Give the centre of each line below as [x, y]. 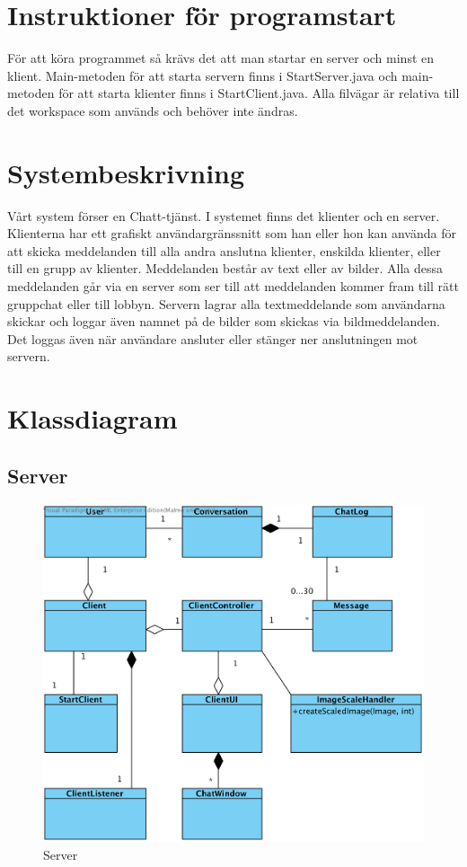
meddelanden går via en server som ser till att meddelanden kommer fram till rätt [233, 286]
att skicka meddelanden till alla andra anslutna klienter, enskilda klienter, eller [224, 250]
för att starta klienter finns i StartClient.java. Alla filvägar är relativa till [259, 93]
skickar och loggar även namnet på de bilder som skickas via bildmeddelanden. [224, 321]
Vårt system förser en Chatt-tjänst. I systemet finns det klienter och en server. [224, 215]
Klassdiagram [93, 418]
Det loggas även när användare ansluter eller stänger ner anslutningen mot [213, 338]
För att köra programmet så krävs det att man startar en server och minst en [221, 58]
